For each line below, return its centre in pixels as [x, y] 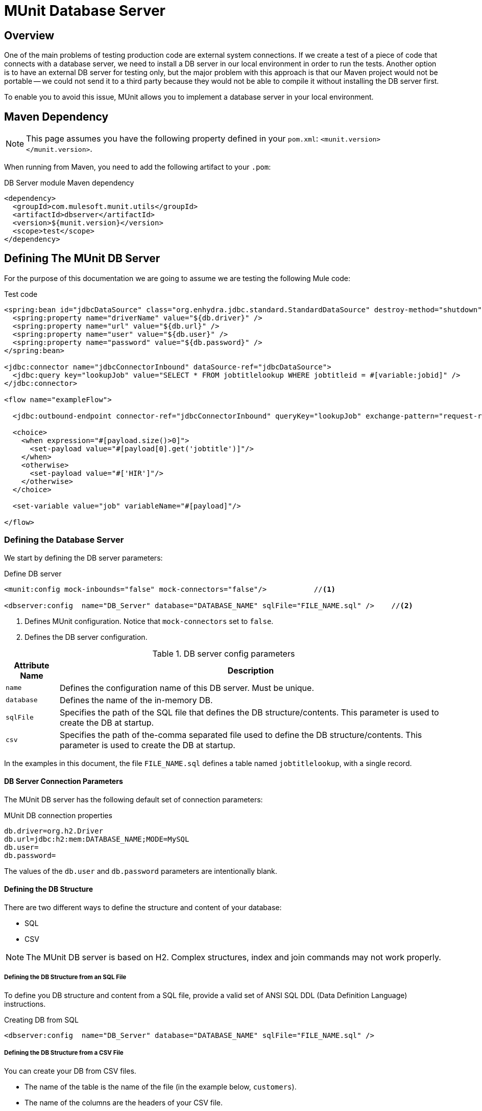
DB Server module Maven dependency [69, 183]
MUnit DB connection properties [58, 815]
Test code [21, 294]
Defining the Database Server [64, 540]
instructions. [25, 1004]
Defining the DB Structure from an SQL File [65, 977]
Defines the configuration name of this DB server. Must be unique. [187, 688]
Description [251, 670]
